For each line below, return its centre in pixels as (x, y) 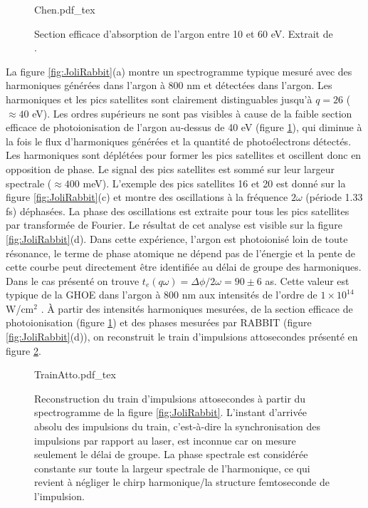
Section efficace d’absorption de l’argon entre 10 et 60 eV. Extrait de (184, 33)
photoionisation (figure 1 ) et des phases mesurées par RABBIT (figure (159, 322)
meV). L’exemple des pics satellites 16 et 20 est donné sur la (214, 183)
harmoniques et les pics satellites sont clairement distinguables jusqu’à (159, 99)
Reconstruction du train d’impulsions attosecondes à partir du (170, 398)
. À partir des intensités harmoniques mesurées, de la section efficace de (197, 308)
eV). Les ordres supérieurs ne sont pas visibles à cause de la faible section (192, 113)
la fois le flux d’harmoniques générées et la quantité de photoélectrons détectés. (179, 141)
